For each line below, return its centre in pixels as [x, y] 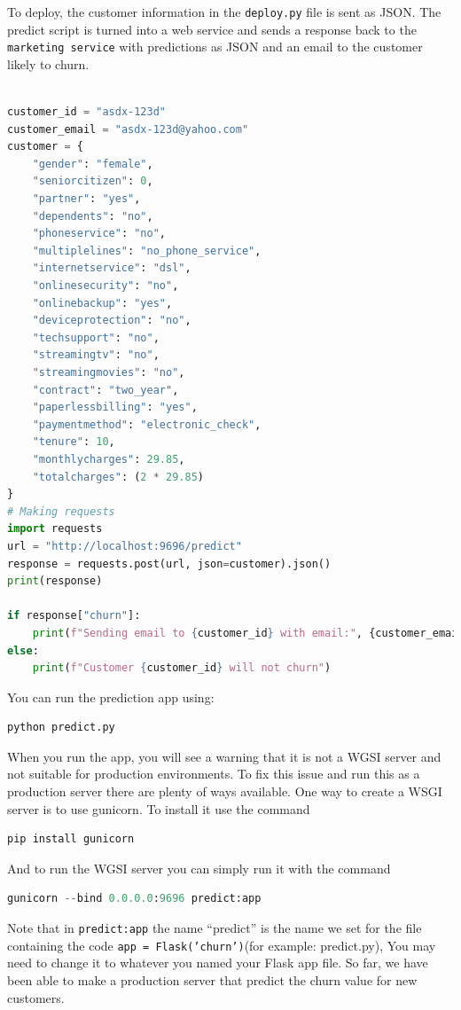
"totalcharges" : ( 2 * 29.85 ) [118, 477]
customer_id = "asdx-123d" [86, 112]
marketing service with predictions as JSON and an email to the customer [215, 47]
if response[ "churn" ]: [74, 616]
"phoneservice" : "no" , [99, 234]
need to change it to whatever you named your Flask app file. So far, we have [218, 963]
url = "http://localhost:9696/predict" [125, 546]
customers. [36, 997]
